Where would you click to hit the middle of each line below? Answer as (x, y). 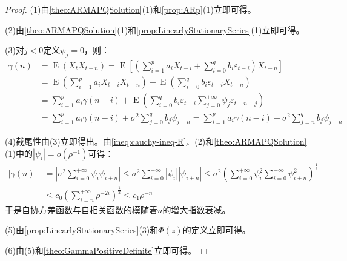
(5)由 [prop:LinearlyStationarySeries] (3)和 (82, 230)
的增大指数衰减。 (197, 209)
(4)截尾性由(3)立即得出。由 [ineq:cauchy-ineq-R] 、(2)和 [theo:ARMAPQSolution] (156, 141)
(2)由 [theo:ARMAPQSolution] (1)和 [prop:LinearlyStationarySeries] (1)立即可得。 (155, 29)
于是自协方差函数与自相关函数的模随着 (81, 209)
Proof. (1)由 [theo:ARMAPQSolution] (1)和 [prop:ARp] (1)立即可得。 (131, 9)
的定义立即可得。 (216, 230)
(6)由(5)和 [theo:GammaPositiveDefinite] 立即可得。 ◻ (106, 250)
